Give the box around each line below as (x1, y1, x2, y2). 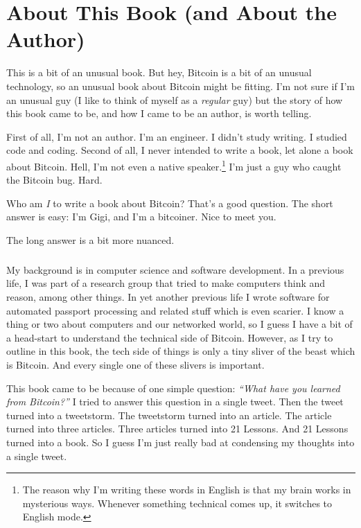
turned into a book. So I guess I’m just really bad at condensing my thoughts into (6, 435, 355, 449)
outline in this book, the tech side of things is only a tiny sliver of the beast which (6, 344, 355, 358)
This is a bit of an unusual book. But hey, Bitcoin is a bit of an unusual (6, 65, 312, 80)
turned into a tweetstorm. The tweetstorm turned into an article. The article (6, 407, 332, 422)
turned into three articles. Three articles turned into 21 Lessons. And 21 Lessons (6, 421, 349, 436)
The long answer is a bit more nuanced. (6, 232, 175, 247)
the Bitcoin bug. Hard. (6, 173, 103, 187)
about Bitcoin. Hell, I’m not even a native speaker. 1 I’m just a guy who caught (6, 157, 342, 173)
